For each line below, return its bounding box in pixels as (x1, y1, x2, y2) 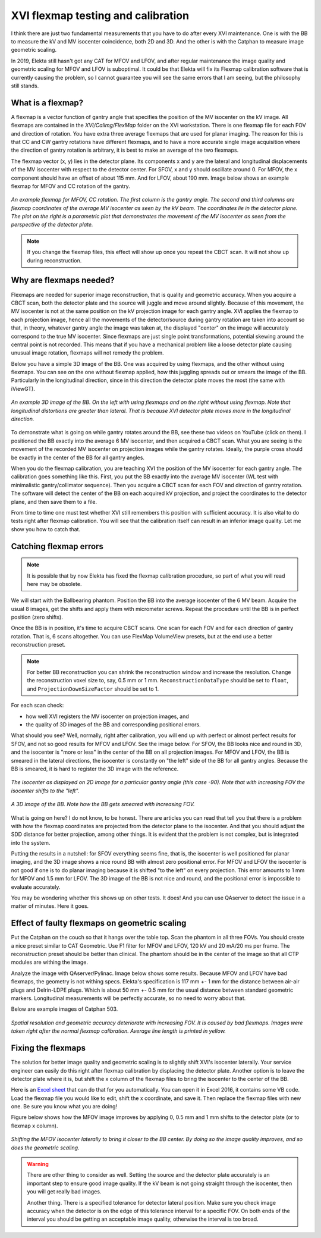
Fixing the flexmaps (11, 1043, 86, 1053)
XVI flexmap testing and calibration (11, 9, 190, 22)
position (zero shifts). (11, 613, 64, 621)
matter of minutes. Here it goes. (11, 902, 89, 910)
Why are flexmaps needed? (11, 275, 115, 286)
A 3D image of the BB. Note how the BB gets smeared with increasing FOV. (11, 801, 195, 808)
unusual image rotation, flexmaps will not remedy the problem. (11, 349, 164, 356)
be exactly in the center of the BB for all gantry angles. (11, 454, 145, 461)
